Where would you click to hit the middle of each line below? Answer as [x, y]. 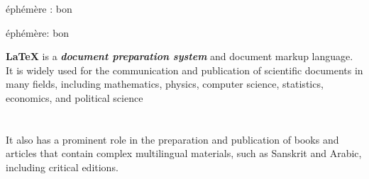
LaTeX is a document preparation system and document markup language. [180, 56]
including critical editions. [62, 167]
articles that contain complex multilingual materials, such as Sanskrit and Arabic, [184, 153]
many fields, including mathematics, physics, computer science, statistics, [165, 84]
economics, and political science [75, 97]
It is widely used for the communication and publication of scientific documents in [184, 70]
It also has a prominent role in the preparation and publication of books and [172, 139]
